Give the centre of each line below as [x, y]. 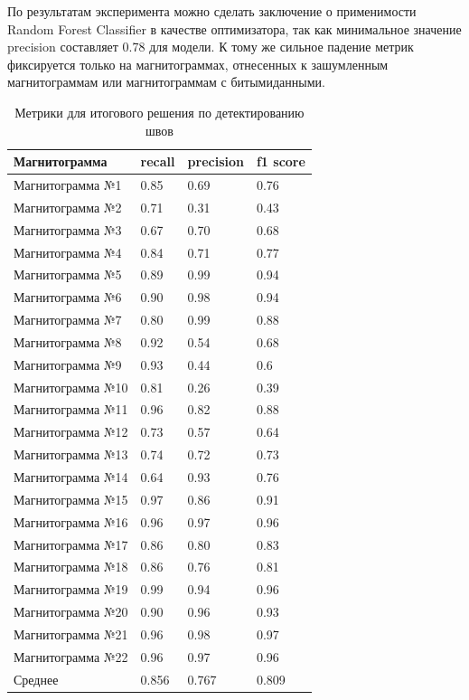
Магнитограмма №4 [68, 252]
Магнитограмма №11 [71, 409]
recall [158, 161]
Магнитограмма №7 [68, 320]
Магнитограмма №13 [71, 454]
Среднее [36, 679]
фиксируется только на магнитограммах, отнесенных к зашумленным [198, 64]
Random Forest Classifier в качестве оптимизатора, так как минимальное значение [234, 28]
